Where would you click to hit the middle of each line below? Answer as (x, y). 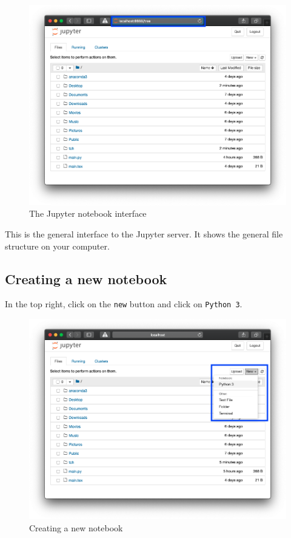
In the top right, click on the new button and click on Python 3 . (124, 304)
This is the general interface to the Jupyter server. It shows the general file (144, 234)
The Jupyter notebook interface (88, 213)
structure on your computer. (57, 246)
